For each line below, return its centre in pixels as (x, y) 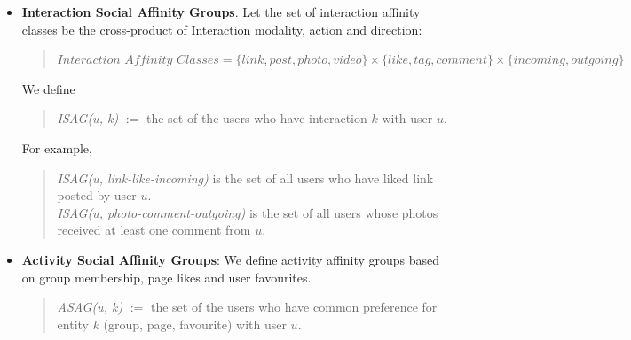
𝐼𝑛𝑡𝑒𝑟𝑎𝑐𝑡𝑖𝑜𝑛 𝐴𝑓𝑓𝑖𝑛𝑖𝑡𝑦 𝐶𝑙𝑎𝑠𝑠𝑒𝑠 (138, 61)
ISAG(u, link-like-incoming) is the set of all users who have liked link (245, 178)
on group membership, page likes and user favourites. (166, 277)
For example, (57, 147)
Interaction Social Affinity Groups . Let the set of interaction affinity (221, 12)
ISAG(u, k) (88, 118)
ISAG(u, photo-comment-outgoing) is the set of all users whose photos (248, 212)
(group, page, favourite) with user (195, 324)
